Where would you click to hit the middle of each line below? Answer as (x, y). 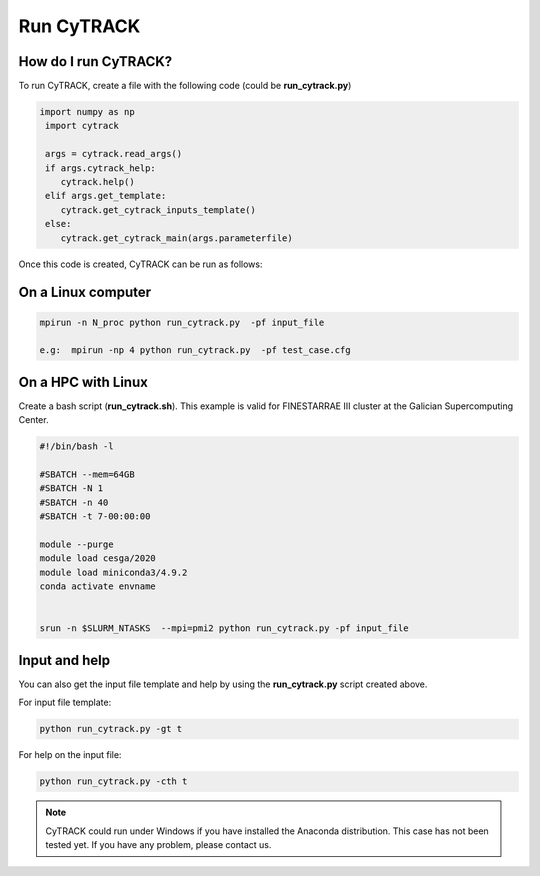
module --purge (76, 544)
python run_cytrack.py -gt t (111, 729)
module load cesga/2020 (98, 558)
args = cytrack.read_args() (114, 154)
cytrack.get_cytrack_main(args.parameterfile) (177, 238)
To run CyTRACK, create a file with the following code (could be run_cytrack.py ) (185, 86)
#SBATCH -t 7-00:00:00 (95, 516)
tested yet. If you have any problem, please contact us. (158, 844)
